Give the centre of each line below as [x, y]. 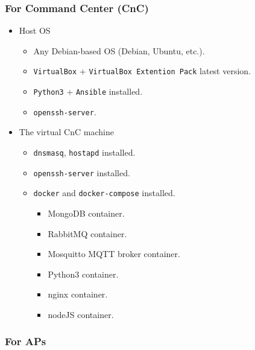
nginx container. [78, 294]
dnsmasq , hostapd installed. [84, 152]
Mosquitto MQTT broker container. [114, 254]
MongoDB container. [86, 213]
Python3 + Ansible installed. [88, 91]
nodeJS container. [81, 314]
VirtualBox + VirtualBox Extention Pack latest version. [142, 71]
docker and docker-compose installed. [104, 193]
